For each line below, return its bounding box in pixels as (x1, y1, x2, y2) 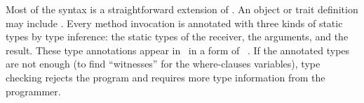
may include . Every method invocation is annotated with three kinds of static (6, 15, 343, 30)
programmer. (6, 84, 61, 98)
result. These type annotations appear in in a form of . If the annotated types (6, 42, 350, 57)
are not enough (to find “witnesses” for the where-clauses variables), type (6, 56, 321, 71)
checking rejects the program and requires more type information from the (6, 70, 325, 84)
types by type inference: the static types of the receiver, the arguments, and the (6, 29, 349, 44)
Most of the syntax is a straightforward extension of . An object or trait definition (6, 2, 358, 16)
